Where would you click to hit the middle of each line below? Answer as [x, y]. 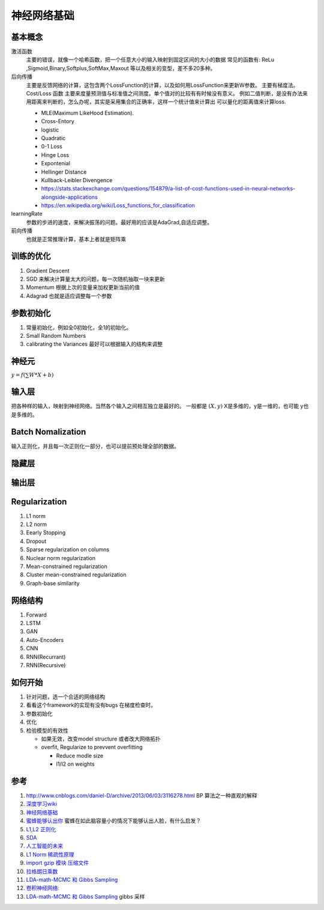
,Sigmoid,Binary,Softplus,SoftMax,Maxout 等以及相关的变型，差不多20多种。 [121, 68]
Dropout [36, 541]
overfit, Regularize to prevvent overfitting [92, 747]
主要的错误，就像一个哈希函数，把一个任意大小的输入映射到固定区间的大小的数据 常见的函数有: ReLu [150, 60]
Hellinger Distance [64, 172]
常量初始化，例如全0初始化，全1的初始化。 [79, 327]
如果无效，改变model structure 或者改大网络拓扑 [101, 739]
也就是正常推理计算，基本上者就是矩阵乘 [76, 239]
